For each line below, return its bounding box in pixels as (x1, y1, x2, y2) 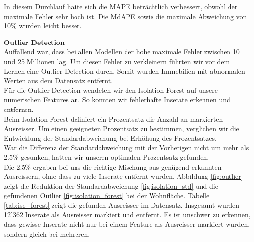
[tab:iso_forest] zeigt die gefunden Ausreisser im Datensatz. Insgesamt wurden (4, 199, 240, 210)
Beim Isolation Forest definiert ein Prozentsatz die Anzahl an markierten (4, 113, 223, 124)
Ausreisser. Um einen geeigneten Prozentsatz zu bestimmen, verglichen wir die (4, 123, 239, 133)
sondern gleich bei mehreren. (4, 228, 90, 239)
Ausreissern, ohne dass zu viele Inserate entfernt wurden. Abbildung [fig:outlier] (4, 171, 243, 181)
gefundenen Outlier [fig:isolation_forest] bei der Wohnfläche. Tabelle (4, 190, 210, 200)
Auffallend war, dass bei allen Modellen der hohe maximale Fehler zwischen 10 (4, 46, 240, 57)
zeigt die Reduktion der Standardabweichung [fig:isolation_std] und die (4, 180, 218, 191)
